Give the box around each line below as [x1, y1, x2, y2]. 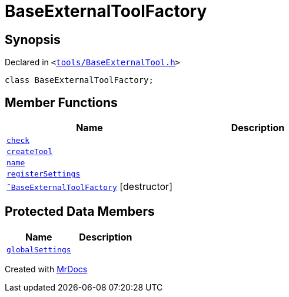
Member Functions [5, 95, 118, 110]
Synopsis [5, 32, 61, 47]
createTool [6, 147, 53, 156]
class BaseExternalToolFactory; [5, 75, 154, 85]
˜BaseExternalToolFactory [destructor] [6, 181, 172, 193]
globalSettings [6, 245, 71, 254]
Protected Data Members [5, 204, 155, 219]
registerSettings [6, 169, 81, 179]
